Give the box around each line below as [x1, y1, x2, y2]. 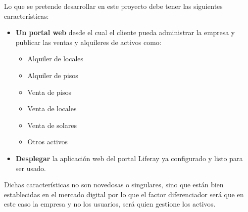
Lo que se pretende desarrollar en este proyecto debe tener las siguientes [4, 1, 223, 11]
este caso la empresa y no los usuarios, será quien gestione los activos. [4, 199, 216, 209]
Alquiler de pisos [27, 70, 78, 80]
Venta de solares [27, 120, 77, 130]
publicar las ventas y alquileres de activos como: [15, 37, 161, 47]
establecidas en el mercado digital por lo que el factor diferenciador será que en [4, 189, 244, 199]
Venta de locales [27, 103, 77, 114]
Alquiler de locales [27, 53, 84, 64]
